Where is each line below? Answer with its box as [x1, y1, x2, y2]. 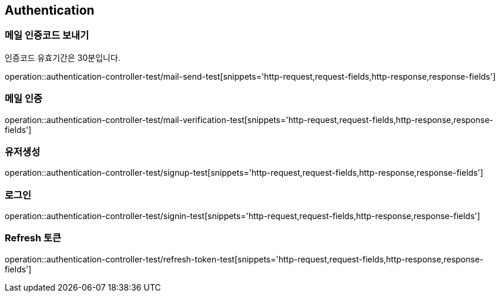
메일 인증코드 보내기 [5, 29, 89, 42]
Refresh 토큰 [5, 232, 62, 244]
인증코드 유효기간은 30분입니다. [5, 52, 120, 63]
